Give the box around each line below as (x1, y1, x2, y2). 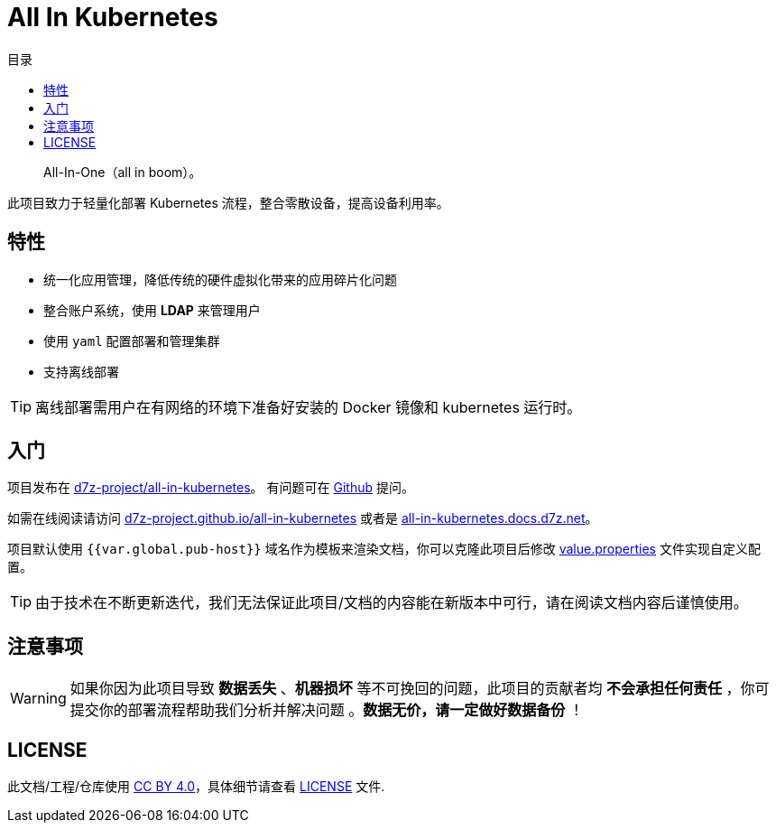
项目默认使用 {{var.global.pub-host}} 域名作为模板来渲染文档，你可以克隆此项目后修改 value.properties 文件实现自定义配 (7, 541, 761, 557)
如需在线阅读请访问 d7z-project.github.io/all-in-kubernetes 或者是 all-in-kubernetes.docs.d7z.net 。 (7, 510, 598, 527)
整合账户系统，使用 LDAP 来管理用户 (43, 302, 261, 318)
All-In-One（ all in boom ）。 (43, 163, 202, 180)
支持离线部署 (43, 363, 119, 379)
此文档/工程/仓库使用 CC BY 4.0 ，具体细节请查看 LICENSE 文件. (7, 779, 385, 795)
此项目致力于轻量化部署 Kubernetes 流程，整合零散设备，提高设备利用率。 (7, 194, 449, 210)
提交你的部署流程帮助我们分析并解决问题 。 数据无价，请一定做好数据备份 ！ (69, 701, 584, 720)
